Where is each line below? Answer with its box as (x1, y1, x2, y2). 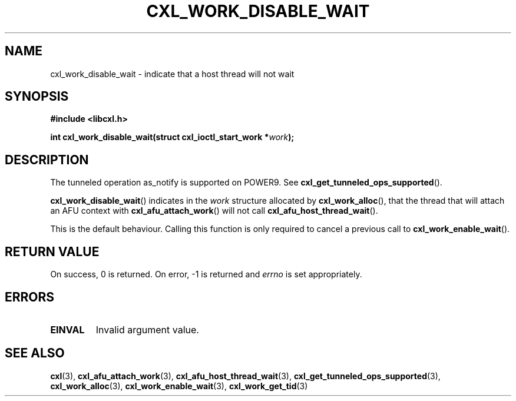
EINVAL (50, 323, 85, 336)
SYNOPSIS (5, 89, 69, 104)
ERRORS (5, 289, 55, 304)
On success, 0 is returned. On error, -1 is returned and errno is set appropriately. (50, 269, 362, 280)
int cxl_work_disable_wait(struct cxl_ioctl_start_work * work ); (50, 132, 295, 142)
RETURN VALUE (5, 244, 100, 259)
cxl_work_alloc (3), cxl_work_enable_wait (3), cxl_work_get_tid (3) (50, 380, 308, 391)
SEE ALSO (5, 346, 65, 361)
